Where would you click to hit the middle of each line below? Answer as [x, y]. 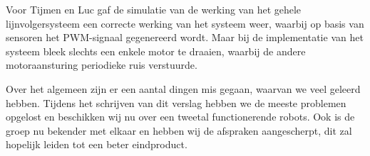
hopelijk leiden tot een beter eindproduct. [97, 144]
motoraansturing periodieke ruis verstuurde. [102, 65]
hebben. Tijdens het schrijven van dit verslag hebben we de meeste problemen [176, 102]
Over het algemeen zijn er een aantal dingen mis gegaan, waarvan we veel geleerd [183, 88]
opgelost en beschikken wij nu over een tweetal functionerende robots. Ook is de [180, 117]
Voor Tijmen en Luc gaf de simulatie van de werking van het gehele [154, 9]
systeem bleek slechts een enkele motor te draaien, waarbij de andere [156, 51]
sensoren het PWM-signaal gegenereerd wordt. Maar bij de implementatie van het [185, 37]
